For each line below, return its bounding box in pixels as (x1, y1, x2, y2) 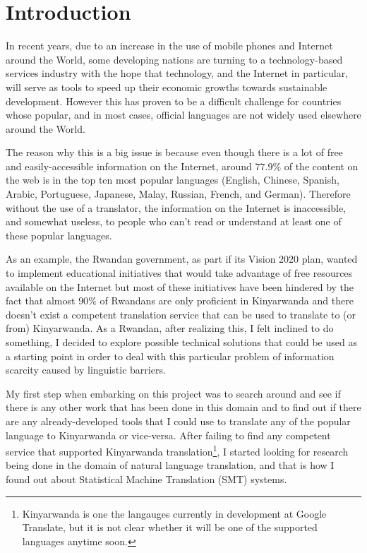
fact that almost (6, 293, 76, 308)
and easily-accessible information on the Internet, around (6, 158, 252, 173)
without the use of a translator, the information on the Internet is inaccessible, (6, 200, 346, 215)
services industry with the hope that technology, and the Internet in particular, (6, 66, 349, 81)
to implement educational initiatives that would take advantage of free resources (6, 266, 353, 280)
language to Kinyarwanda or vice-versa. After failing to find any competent (6, 427, 331, 442)
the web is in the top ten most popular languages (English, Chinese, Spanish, (6, 172, 339, 187)
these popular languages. (6, 227, 112, 242)
